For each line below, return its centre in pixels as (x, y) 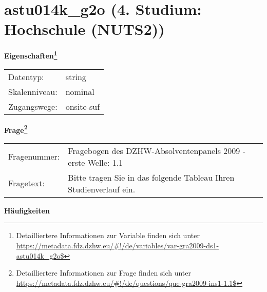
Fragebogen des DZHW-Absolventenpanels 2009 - (157, 150)
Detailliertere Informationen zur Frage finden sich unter (104, 273)
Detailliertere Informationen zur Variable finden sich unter (108, 235)
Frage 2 (16, 129)
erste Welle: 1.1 (96, 162)
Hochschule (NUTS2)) (84, 29)
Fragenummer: (34, 157)
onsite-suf (83, 106)
